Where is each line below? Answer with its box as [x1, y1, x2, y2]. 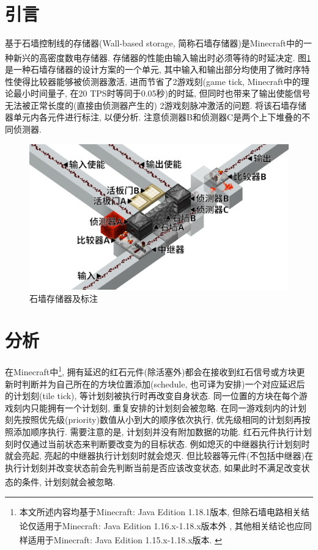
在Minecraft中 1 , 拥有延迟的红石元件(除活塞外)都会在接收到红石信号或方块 [5, 364, 297, 378]
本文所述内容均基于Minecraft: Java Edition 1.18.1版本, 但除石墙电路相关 [19, 505, 301, 518]
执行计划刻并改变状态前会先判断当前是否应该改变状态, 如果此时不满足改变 [5, 461, 301, 474]
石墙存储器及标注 [29, 291, 98, 304]
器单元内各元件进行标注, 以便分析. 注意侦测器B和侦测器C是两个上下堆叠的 [5, 111, 302, 123]
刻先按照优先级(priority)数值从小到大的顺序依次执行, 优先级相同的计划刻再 [5, 413, 302, 426]
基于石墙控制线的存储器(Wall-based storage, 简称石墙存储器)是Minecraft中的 [5, 37, 303, 50]
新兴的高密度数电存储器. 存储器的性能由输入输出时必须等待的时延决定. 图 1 [13, 51, 311, 64]
